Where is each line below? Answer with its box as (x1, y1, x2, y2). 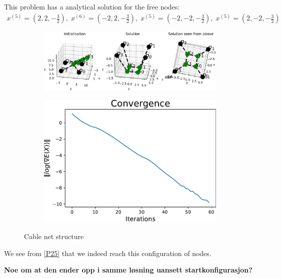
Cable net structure (24, 231, 84, 242)
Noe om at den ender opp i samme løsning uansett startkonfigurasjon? (4, 265, 252, 275)
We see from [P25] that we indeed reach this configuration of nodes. (4, 248, 211, 258)
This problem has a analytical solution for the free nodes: (4, 1, 180, 11)
